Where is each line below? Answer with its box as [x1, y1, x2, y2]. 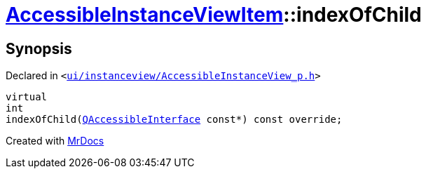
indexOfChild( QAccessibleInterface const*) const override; [6, 114, 343, 126]
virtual [6, 91, 48, 103]
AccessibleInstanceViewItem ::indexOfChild [6, 3, 422, 27]
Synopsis [6, 39, 72, 58]
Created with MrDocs [6, 135, 104, 147]
